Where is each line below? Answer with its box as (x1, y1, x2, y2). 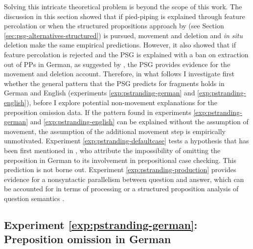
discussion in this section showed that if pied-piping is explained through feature (4, 11, 245, 21)
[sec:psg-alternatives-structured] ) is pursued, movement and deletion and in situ (4, 30, 243, 40)
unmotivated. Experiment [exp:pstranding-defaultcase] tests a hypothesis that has (4, 136, 249, 146)
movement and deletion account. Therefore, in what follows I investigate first (4, 68, 234, 79)
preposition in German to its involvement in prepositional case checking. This (4, 155, 236, 165)
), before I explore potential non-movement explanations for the (26, 97, 217, 107)
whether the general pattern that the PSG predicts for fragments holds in (4, 78, 225, 88)
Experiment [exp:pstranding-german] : (4, 217, 198, 232)
